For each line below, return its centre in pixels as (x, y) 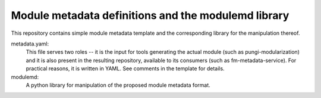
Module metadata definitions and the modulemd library (150, 15)
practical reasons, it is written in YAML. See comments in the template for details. (125, 68)
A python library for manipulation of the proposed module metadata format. (118, 85)
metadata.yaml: (30, 44)
